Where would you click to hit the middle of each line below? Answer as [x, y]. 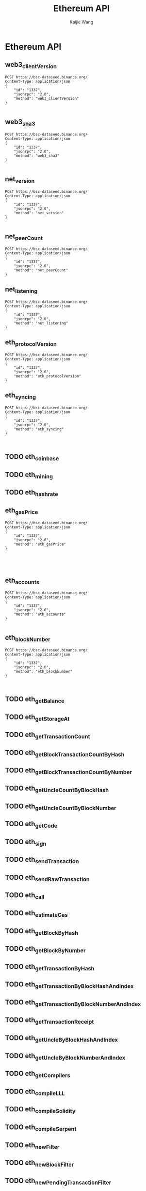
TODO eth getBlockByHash [42, 931]
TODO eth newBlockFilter [40, 1163]
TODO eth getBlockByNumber [45, 949]
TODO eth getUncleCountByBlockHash [57, 789]
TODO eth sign [26, 842]
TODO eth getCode [31, 825]
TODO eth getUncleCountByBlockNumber [61, 807]
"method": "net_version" [39, 213]
